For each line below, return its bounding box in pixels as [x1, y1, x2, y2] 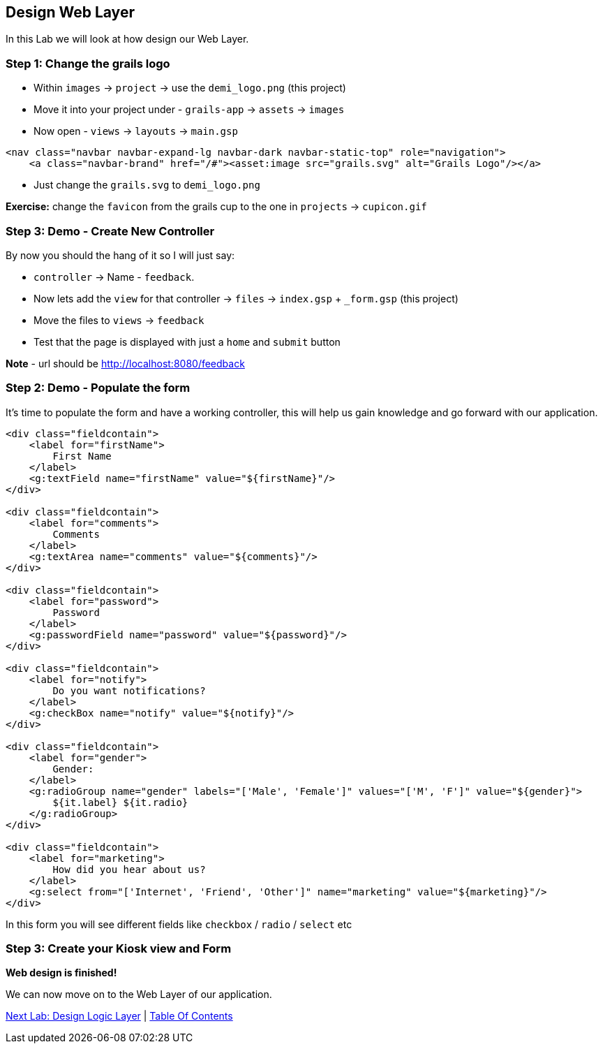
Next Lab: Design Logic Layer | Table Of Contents [6, 1010, 233, 1022]
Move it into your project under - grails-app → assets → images [33, 103, 345, 116]
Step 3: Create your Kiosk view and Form [6, 941, 232, 956]
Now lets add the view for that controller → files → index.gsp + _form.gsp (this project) [33, 292, 459, 305]
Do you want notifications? [52, 684, 206, 696]
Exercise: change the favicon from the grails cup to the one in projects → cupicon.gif [6, 200, 427, 213]
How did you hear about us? [52, 863, 206, 875]
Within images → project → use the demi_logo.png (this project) [33, 82, 346, 94]
